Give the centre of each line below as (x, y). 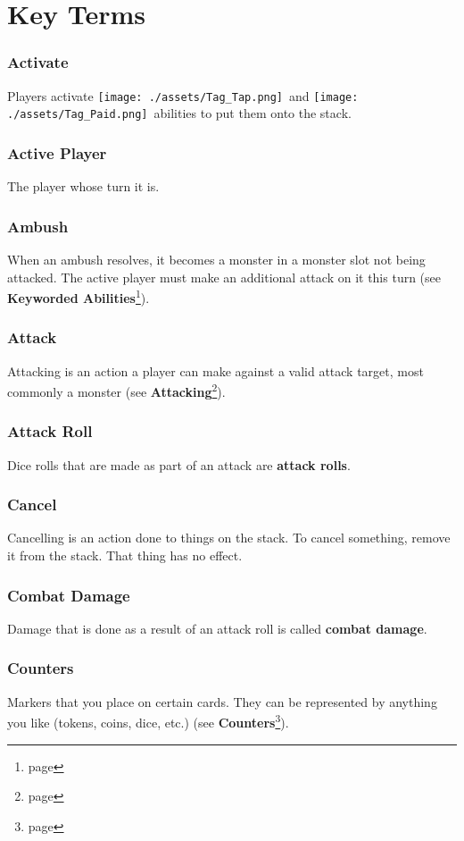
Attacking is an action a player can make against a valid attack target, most (215, 370)
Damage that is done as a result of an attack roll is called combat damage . (217, 628)
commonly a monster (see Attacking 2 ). (116, 390)
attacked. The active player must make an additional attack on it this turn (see (224, 277)
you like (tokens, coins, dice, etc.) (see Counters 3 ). (148, 721)
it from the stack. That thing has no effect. (125, 555)
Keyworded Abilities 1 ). (79, 296)
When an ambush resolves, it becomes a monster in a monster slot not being (216, 259)
